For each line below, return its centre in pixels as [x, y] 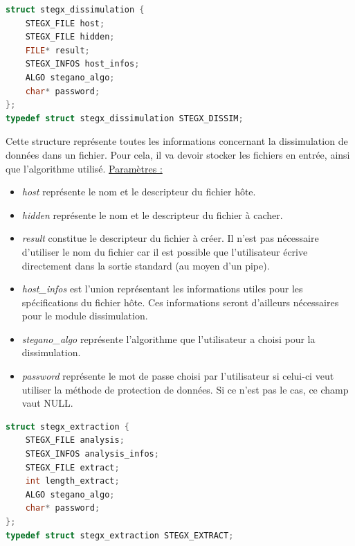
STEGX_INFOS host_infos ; [82, 64]
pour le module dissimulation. [85, 316]
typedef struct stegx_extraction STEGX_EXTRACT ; [120, 535]
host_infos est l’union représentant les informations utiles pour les [162, 289]
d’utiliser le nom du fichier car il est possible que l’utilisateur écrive [165, 251]
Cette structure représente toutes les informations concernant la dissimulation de [177, 141]
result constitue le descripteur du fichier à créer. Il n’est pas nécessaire [170, 238]
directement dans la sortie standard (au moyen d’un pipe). [146, 265]
